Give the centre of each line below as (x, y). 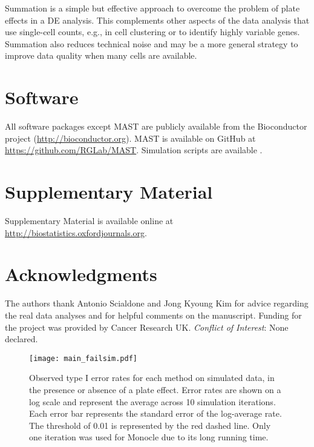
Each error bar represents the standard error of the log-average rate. (155, 413)
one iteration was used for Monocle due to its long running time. (149, 437)
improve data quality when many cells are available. (101, 55)
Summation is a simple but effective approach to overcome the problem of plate (152, 8)
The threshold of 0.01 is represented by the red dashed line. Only (150, 425)
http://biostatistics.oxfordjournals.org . (76, 232)
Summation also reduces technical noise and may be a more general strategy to (152, 43)
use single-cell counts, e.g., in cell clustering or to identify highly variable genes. (152, 32)
